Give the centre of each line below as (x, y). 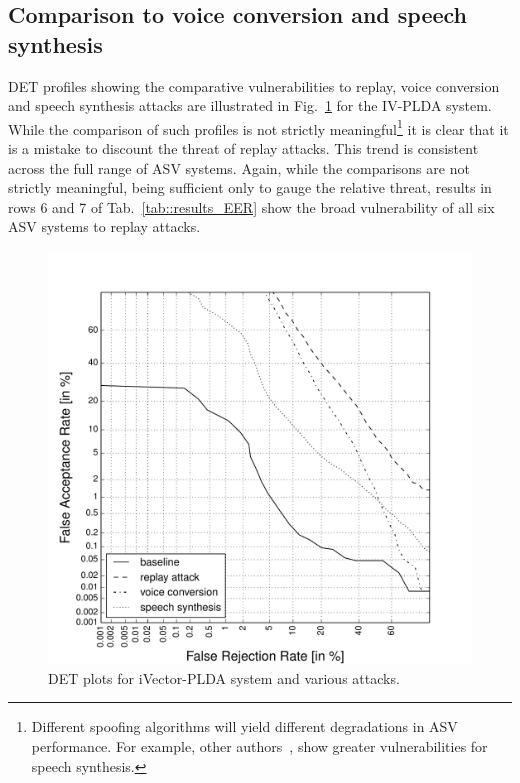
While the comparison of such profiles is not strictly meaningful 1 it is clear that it (258, 127)
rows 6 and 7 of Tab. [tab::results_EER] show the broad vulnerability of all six (251, 206)
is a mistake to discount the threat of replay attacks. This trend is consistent (243, 148)
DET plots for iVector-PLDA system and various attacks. (224, 677)
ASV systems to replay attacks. (104, 226)
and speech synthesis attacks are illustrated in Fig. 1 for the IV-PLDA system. (250, 105)
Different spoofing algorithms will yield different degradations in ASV (244, 726)
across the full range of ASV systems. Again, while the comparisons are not (239, 167)
